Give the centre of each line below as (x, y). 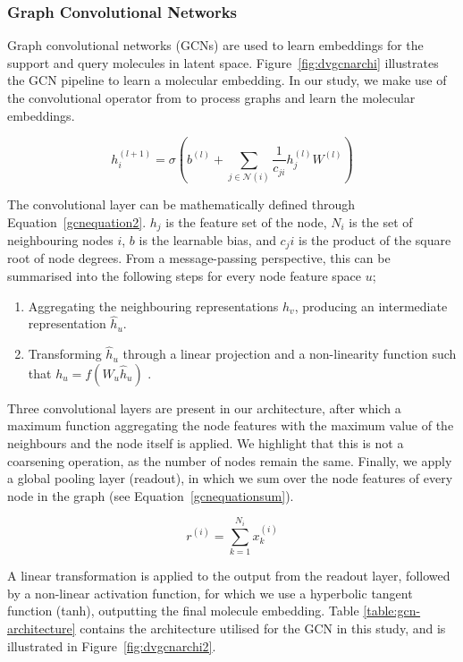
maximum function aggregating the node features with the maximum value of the (231, 425)
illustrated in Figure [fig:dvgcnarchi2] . (112, 645)
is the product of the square (375, 239)
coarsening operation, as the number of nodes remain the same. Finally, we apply (230, 460)
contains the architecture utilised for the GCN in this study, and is (263, 628)
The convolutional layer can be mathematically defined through (181, 204)
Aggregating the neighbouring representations (153, 306)
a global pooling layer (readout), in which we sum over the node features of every (230, 478)
